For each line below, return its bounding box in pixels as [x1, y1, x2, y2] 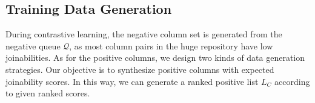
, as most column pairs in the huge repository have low [69, 39, 273, 52]
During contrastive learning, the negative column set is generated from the [5, 28, 282, 40]
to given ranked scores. [5, 87, 90, 99]
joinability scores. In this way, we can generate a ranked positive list [5, 75, 259, 87]
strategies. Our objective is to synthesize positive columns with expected [5, 63, 274, 75]
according [274, 75, 310, 87]
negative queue [5, 39, 61, 52]
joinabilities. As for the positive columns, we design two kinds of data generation [5, 51, 305, 64]
